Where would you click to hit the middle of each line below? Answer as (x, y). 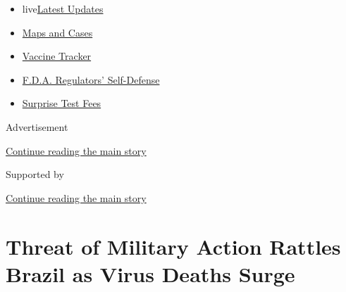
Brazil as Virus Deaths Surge (150, 273)
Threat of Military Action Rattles (173, 246)
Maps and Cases (57, 32)
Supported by (35, 174)
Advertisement (37, 126)
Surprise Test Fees (62, 103)
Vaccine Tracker (57, 56)
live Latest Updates (63, 8)
